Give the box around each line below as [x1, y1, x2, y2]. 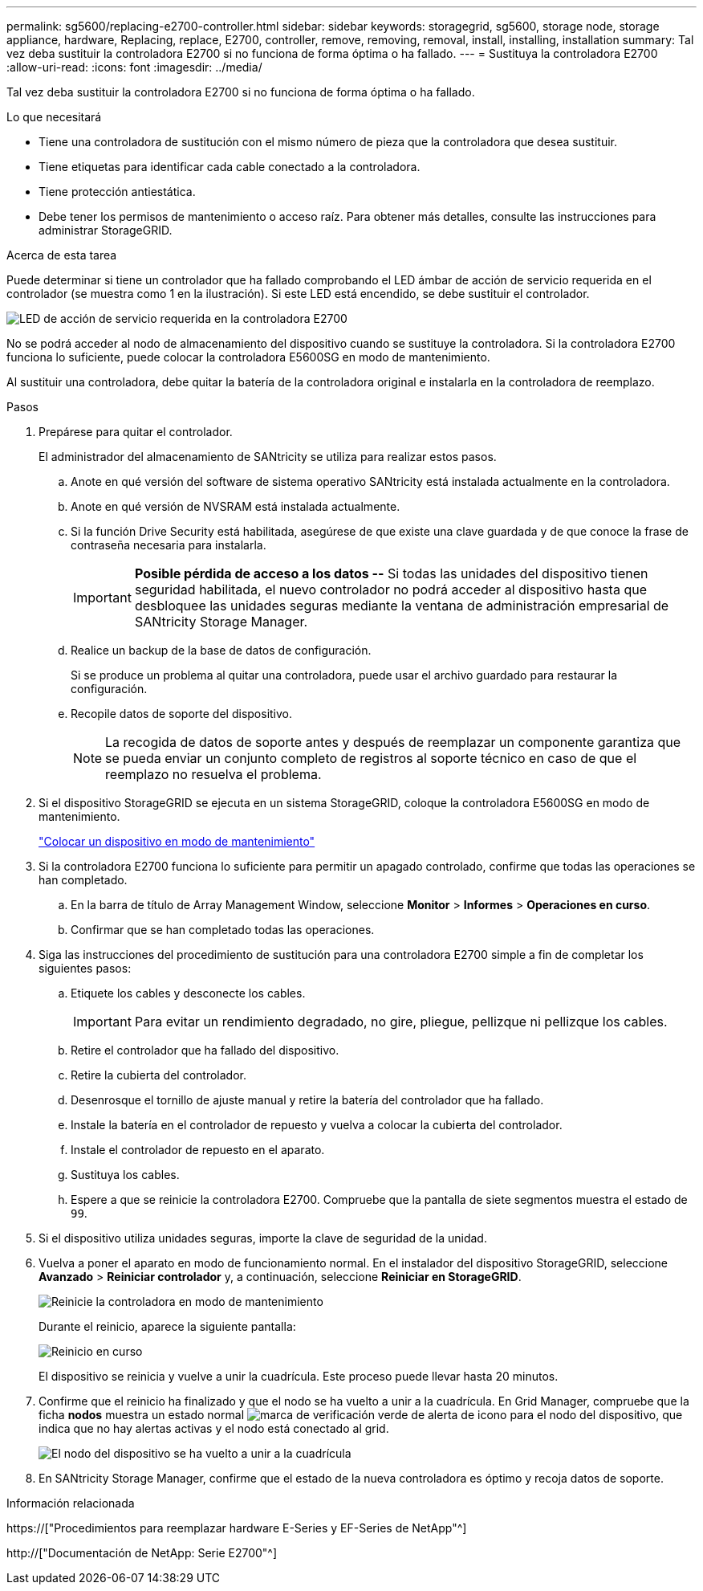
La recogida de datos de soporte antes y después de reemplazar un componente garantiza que [105, 734, 681, 750]
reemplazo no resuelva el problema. [105, 766, 322, 782]
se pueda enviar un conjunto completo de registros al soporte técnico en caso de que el [105, 750, 637, 766]
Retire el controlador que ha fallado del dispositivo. [71, 1043, 339, 1057]
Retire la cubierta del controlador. [71, 1068, 246, 1082]
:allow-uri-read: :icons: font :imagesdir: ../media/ [6, 60, 262, 74]
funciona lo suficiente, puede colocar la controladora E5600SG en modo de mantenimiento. [6, 350, 490, 364]
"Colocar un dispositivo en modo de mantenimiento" [39, 834, 315, 848]
